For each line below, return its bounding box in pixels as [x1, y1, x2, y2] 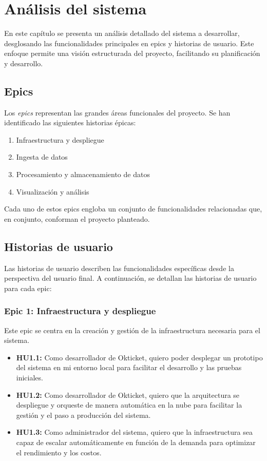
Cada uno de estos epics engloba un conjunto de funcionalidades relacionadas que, [4, 203, 262, 214]
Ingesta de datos [16, 151, 68, 162]
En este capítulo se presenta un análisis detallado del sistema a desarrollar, [4, 28, 240, 39]
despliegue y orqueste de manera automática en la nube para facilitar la [16, 399, 242, 410]
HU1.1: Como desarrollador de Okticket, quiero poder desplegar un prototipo [16, 352, 263, 362]
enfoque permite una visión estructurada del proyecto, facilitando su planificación [4, 48, 260, 59]
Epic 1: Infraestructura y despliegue [4, 304, 156, 317]
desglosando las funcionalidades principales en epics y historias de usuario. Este [4, 37, 254, 48]
